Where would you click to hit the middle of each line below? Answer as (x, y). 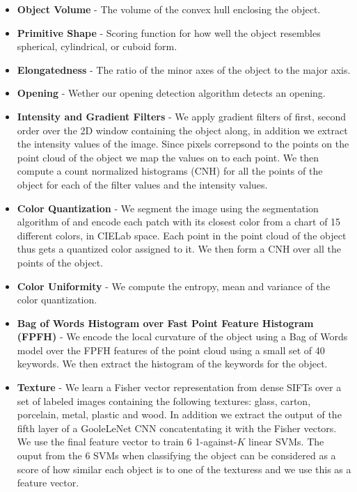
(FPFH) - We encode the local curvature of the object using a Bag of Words (182, 336)
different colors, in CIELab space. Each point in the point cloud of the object (182, 235)
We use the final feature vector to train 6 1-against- (127, 442)
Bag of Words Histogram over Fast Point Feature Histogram (165, 323)
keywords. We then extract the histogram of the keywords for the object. (172, 364)
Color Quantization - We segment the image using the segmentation (168, 208)
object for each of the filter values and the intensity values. (142, 184)
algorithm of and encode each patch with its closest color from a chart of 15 (179, 222)
